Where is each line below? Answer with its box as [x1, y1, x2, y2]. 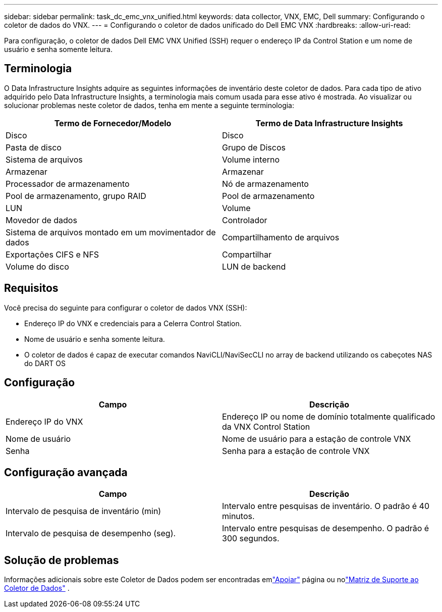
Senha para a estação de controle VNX [222, 445, 370, 456]
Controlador [222, 215, 267, 225]
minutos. [222, 511, 255, 522]
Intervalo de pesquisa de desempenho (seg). [6, 528, 176, 539]
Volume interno [222, 154, 280, 165]
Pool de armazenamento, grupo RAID [6, 190, 146, 201]
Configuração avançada [4, 466, 128, 479]
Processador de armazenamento [6, 178, 130, 189]
